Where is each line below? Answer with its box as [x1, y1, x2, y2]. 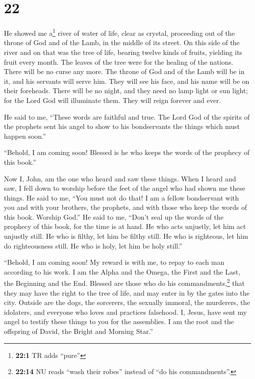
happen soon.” [4, 130, 46, 141]
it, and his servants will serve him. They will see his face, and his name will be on [4, 76, 250, 86]
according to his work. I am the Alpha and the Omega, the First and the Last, [4, 266, 240, 277]
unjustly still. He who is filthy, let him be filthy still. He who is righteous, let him [4, 231, 248, 241]
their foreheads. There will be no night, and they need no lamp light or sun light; [4, 85, 248, 96]
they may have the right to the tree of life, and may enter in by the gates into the [4, 287, 250, 298]
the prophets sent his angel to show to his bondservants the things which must [4, 121, 240, 131]
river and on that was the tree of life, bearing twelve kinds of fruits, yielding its [4, 47, 242, 57]
